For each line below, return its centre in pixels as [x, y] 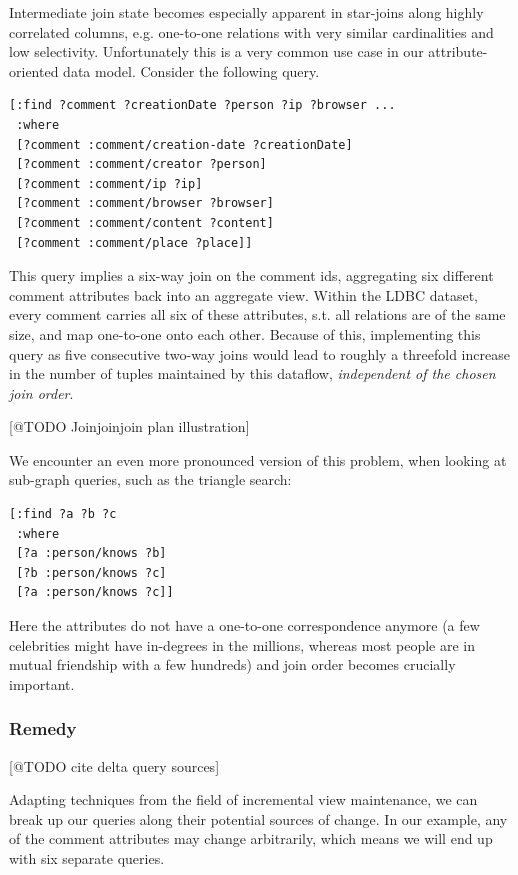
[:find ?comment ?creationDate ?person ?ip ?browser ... [202, 105]
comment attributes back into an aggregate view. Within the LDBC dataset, [244, 294]
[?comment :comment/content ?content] [145, 222]
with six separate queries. [87, 858]
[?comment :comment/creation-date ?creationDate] [184, 144]
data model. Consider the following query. [191, 70]
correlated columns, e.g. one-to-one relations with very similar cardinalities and [251, 31]
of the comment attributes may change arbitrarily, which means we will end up [251, 838]
